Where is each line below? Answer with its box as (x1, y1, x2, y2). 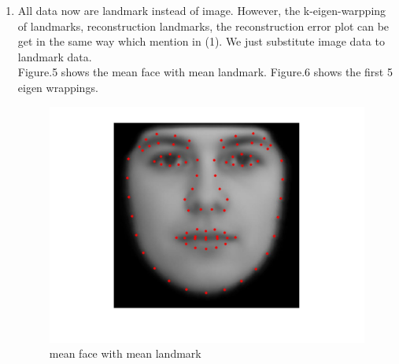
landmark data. (17, 48, 92, 64)
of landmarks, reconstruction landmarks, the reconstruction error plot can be (17, 17, 390, 34)
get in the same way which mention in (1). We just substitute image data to (17, 33, 385, 50)
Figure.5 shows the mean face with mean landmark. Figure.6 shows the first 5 (17, 64, 393, 80)
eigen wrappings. (17, 79, 98, 95)
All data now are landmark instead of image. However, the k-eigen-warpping (17, 2, 386, 18)
